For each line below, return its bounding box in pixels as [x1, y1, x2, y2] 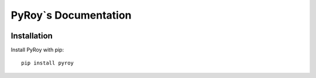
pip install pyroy [21, 60, 74, 66]
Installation [11, 31, 53, 41]
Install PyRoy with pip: [11, 47, 64, 54]
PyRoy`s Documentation [11, 9, 132, 22]
